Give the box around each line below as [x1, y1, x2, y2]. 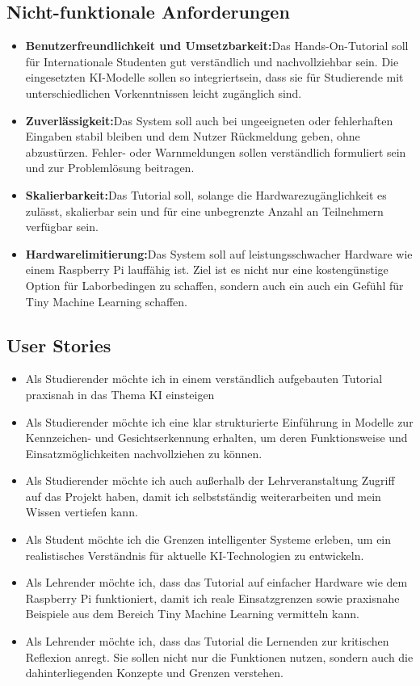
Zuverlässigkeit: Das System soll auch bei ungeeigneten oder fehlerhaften [25, 112, 393, 128]
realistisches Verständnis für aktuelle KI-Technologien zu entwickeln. [25, 546, 364, 563]
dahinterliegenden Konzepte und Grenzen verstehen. [25, 664, 283, 681]
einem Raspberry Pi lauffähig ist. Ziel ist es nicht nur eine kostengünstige [25, 261, 388, 278]
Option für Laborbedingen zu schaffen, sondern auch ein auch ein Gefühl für [25, 276, 404, 293]
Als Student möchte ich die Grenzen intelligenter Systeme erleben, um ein [25, 531, 392, 548]
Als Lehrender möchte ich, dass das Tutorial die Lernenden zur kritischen [25, 633, 389, 650]
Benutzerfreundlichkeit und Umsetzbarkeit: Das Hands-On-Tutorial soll [25, 37, 409, 54]
